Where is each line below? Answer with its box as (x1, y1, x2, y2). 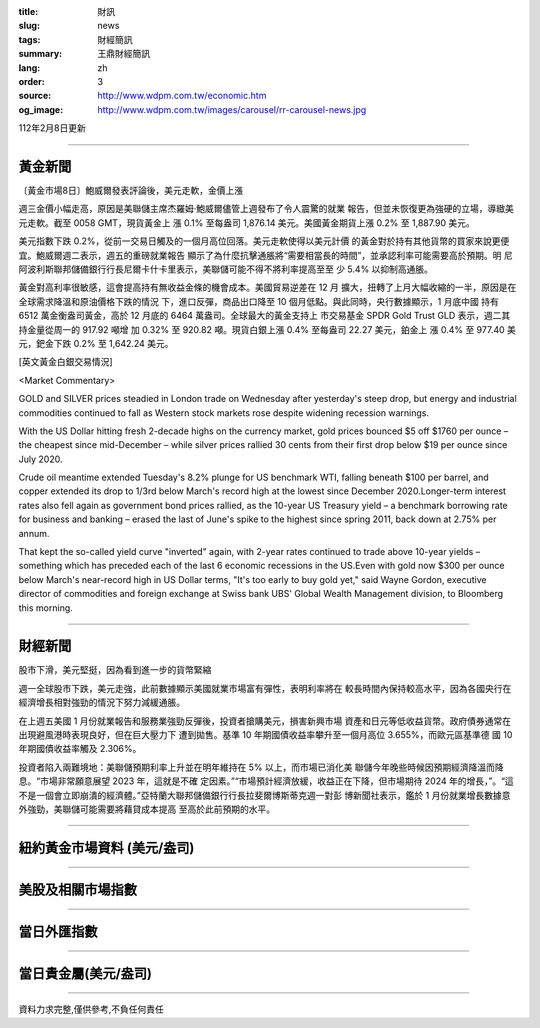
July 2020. (18, 453, 63, 465)
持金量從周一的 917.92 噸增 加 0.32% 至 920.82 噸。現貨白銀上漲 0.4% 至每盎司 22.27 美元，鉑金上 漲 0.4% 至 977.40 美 (18, 323, 517, 335)
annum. (18, 527, 50, 539)
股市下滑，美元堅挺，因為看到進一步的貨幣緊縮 (18, 664, 212, 676)
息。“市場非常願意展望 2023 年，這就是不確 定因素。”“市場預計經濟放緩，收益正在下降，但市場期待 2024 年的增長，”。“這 (18, 775, 514, 787)
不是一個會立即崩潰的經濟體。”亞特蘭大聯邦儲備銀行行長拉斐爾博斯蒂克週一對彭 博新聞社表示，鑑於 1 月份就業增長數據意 (18, 789, 511, 801)
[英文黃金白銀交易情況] (18, 356, 114, 368)
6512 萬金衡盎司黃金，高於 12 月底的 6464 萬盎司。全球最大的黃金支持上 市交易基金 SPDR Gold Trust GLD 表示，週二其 (18, 310, 511, 322)
